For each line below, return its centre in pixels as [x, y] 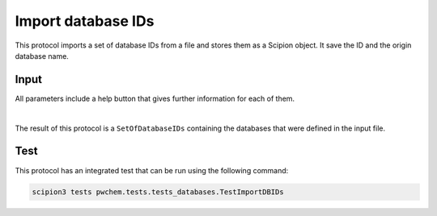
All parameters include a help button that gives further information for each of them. [155, 98]
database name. [42, 56]
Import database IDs [85, 21]
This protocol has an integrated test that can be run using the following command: [152, 170]
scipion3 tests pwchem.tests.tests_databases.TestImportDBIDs [158, 192]
